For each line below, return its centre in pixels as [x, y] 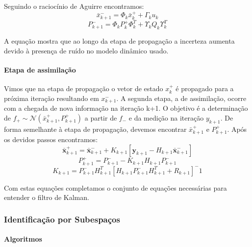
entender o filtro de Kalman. [47, 197]
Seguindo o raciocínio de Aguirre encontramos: [74, 6]
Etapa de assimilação [40, 69]
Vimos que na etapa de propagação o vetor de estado [84, 88]
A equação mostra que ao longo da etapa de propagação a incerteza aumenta [119, 41]
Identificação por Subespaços [62, 219]
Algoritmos [23, 239]
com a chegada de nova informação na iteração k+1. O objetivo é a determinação [126, 108]
